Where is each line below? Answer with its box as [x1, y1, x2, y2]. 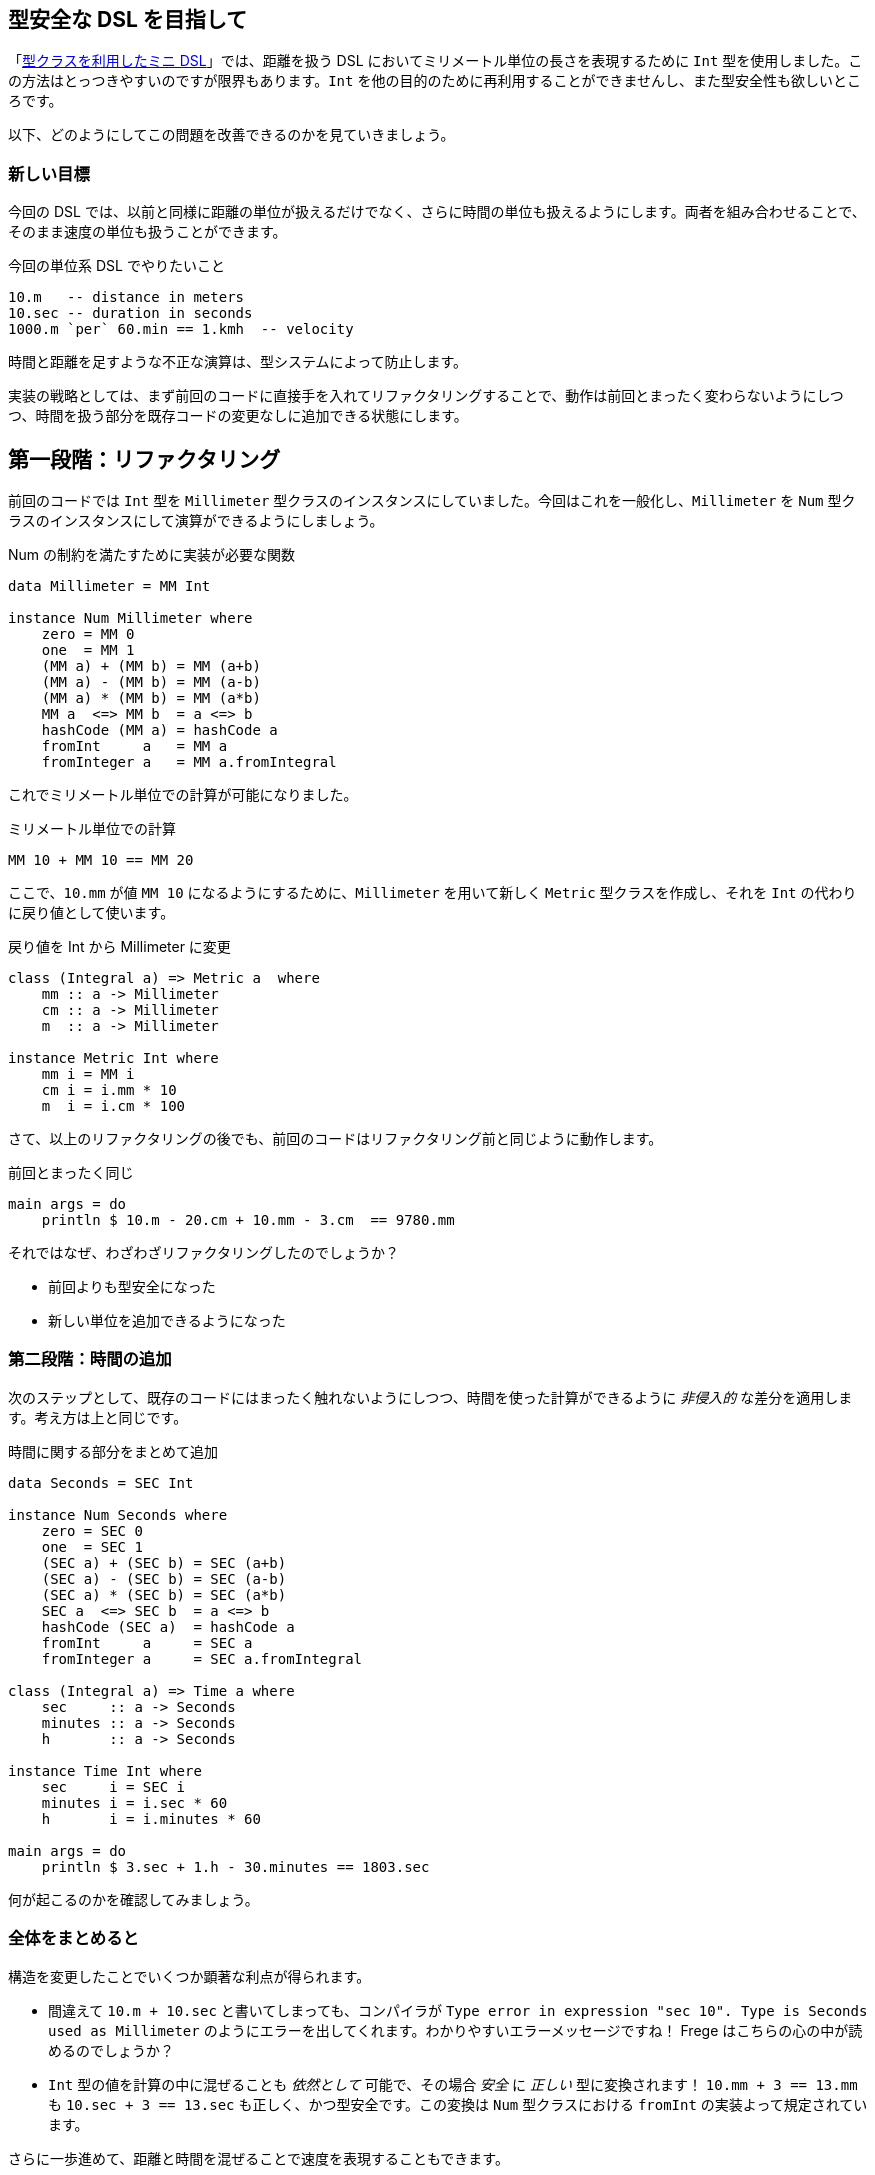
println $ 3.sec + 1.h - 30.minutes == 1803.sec [41, 1858, 430, 1875]
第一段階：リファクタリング [8, 446, 281, 472]
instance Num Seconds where [8, 1506, 228, 1523]
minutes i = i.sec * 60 [41, 1794, 228, 1811]
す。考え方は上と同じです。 [8, 1408, 188, 1426]
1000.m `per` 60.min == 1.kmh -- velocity [8, 321, 354, 338]
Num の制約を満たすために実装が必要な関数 [8, 546, 296, 564]
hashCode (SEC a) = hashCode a [41, 1618, 295, 1635]
